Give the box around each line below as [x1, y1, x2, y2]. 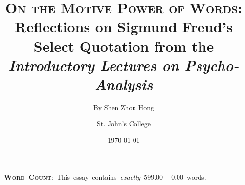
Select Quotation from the [33, 36, 214, 55]
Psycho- [184, 55, 239, 75]
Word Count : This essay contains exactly [4, 171, 141, 182]
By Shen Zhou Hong [93, 102, 155, 112]
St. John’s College [97, 118, 151, 129]
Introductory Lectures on [8, 55, 179, 75]
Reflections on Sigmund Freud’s [15, 17, 233, 37]
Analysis [94, 74, 153, 94]
